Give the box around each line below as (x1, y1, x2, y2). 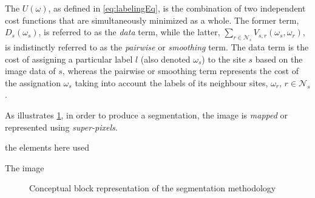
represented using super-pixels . (5, 120, 118, 133)
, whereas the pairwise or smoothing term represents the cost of (62, 64, 299, 77)
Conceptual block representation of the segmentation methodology (29, 182, 276, 194)
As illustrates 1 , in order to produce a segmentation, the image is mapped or (5, 108, 288, 121)
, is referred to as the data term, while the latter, (38, 26, 220, 38)
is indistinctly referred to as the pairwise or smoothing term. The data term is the (5, 40, 309, 53)
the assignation (5, 76, 61, 89)
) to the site (202, 52, 246, 65)
